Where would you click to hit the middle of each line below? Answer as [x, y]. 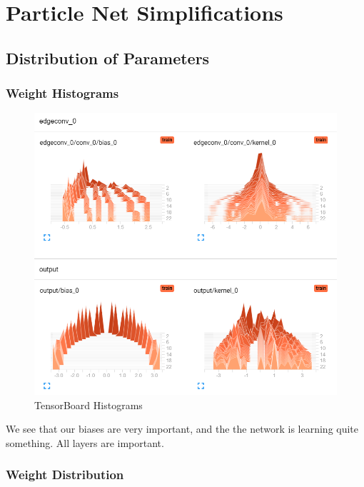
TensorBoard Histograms [89, 405]
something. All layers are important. [85, 442]
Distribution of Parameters [108, 57]
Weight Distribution [65, 475]
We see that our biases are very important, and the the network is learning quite [182, 429]
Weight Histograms [62, 93]
